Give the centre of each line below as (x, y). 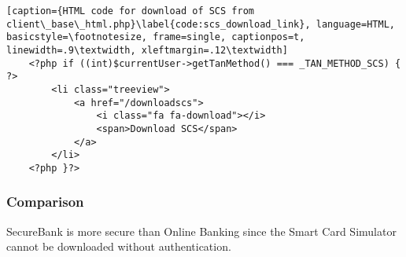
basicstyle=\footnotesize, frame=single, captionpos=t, (156, 37)
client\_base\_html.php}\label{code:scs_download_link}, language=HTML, (201, 24)
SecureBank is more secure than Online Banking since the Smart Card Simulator (201, 231)
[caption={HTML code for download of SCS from (130, 11)
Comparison (45, 202)
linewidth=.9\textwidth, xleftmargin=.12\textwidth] (147, 50)
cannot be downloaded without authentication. (119, 246)
